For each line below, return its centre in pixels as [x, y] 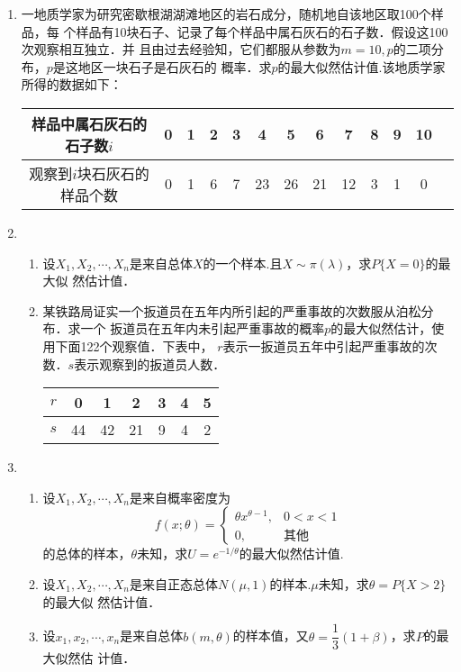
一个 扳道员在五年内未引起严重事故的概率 [203, 328]
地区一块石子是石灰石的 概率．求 [175, 66]
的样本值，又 [271, 636]
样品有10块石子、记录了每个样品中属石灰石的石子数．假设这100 [262, 31]
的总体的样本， [87, 554]
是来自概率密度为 [180, 497]
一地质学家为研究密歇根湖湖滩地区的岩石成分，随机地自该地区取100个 [226, 14]
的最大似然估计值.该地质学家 [362, 66]
